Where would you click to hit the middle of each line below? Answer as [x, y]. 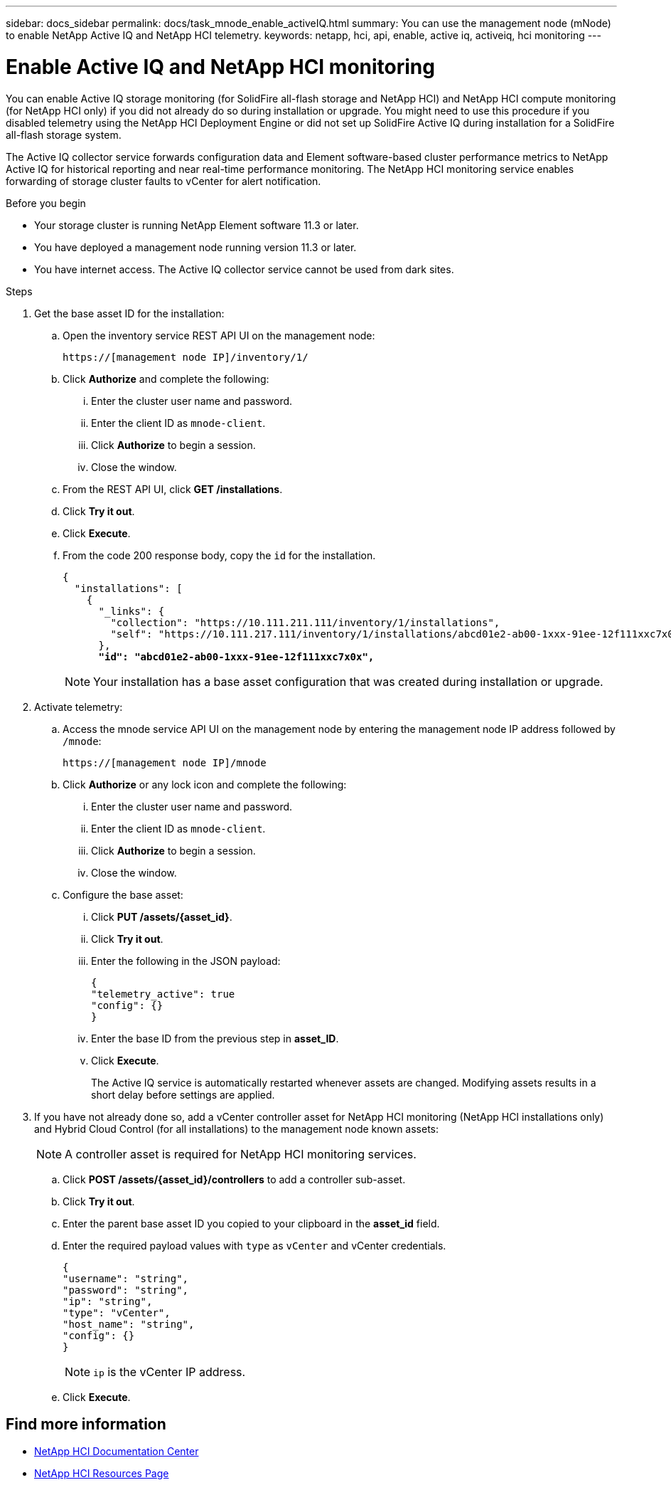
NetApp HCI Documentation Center [117, 1452]
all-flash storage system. [64, 134]
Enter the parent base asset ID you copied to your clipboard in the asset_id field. [251, 1223]
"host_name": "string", [129, 1324]
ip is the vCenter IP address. [170, 1372]
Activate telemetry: [79, 707]
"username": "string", [126, 1278]
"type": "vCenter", [117, 1312]
